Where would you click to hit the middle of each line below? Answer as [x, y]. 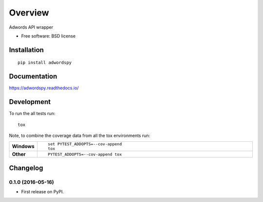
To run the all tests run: [32, 114]
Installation [26, 50]
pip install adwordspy [45, 63]
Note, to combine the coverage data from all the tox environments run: [80, 135]
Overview [29, 13]
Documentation [33, 76]
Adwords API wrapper [31, 27]
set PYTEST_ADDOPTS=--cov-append [85, 144]
